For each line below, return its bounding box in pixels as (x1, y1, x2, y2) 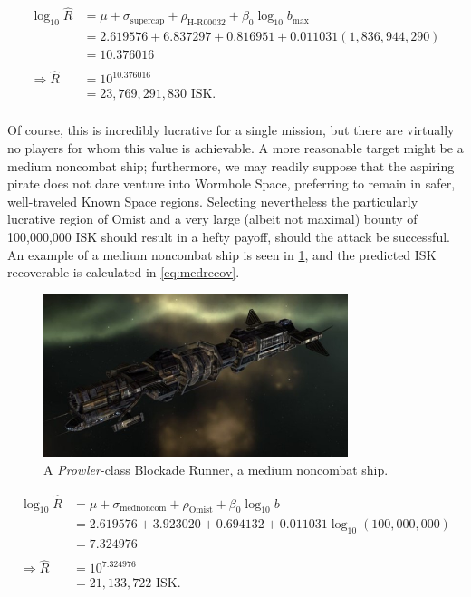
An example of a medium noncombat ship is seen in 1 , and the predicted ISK (7, 245, 437, 264)
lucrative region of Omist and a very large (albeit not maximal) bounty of (7, 209, 418, 228)
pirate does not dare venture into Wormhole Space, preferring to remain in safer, (7, 174, 456, 193)
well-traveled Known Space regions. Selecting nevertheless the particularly (7, 191, 418, 210)
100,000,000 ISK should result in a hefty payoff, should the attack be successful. (7, 227, 450, 246)
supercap (130, 15, 165, 25)
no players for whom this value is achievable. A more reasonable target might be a (7, 139, 464, 158)
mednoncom (120, 503, 167, 513)
